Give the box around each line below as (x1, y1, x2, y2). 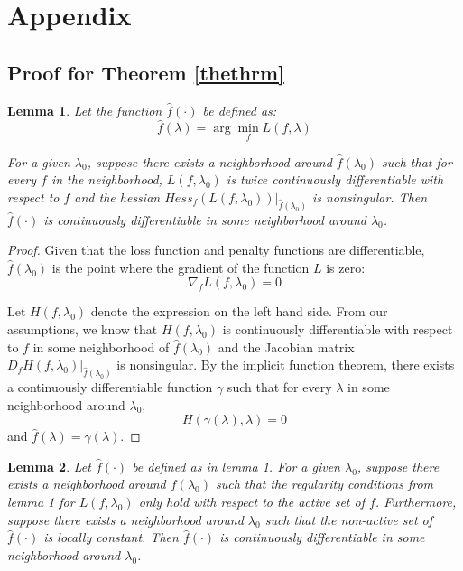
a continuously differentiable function (7, 378, 213, 397)
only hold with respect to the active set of (138, 492, 365, 511)
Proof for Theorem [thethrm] (7, 58, 284, 86)
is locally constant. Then (43, 528, 179, 547)
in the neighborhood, (51, 170, 162, 189)
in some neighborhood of (32, 337, 170, 356)
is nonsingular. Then (311, 187, 428, 206)
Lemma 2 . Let (7, 456, 91, 475)
